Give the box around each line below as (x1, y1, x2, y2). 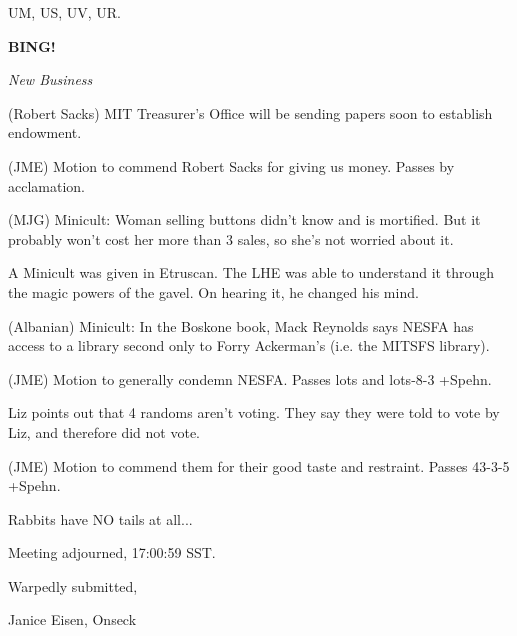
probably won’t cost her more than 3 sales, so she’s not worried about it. (8, 228, 454, 249)
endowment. (8, 122, 82, 143)
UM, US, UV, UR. (8, 2, 121, 22)
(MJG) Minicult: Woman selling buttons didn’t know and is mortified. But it (8, 209, 481, 230)
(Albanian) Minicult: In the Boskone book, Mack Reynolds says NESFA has (8, 315, 474, 336)
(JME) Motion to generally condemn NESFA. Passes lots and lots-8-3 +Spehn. (8, 368, 492, 389)
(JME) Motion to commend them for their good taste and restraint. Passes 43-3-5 (8, 455, 510, 476)
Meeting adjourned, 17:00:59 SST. (8, 542, 216, 563)
